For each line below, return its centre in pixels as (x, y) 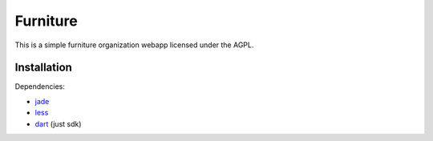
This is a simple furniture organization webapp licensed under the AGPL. (134, 45)
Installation (43, 68)
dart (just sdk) (58, 123)
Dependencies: (40, 87)
